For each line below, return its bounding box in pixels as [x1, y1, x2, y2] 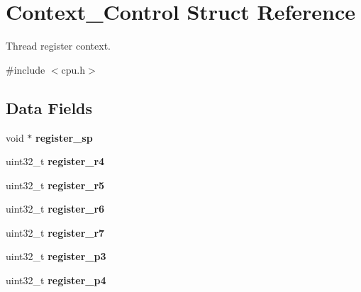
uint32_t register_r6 [6, 201, 105, 216]
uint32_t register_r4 [6, 154, 105, 169]
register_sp [35, 130, 93, 145]
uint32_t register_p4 [6, 273, 106, 288]
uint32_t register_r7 [6, 225, 105, 240]
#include [6, 62, 45, 77]
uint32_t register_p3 [6, 249, 106, 264]
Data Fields [6, 96, 93, 118]
